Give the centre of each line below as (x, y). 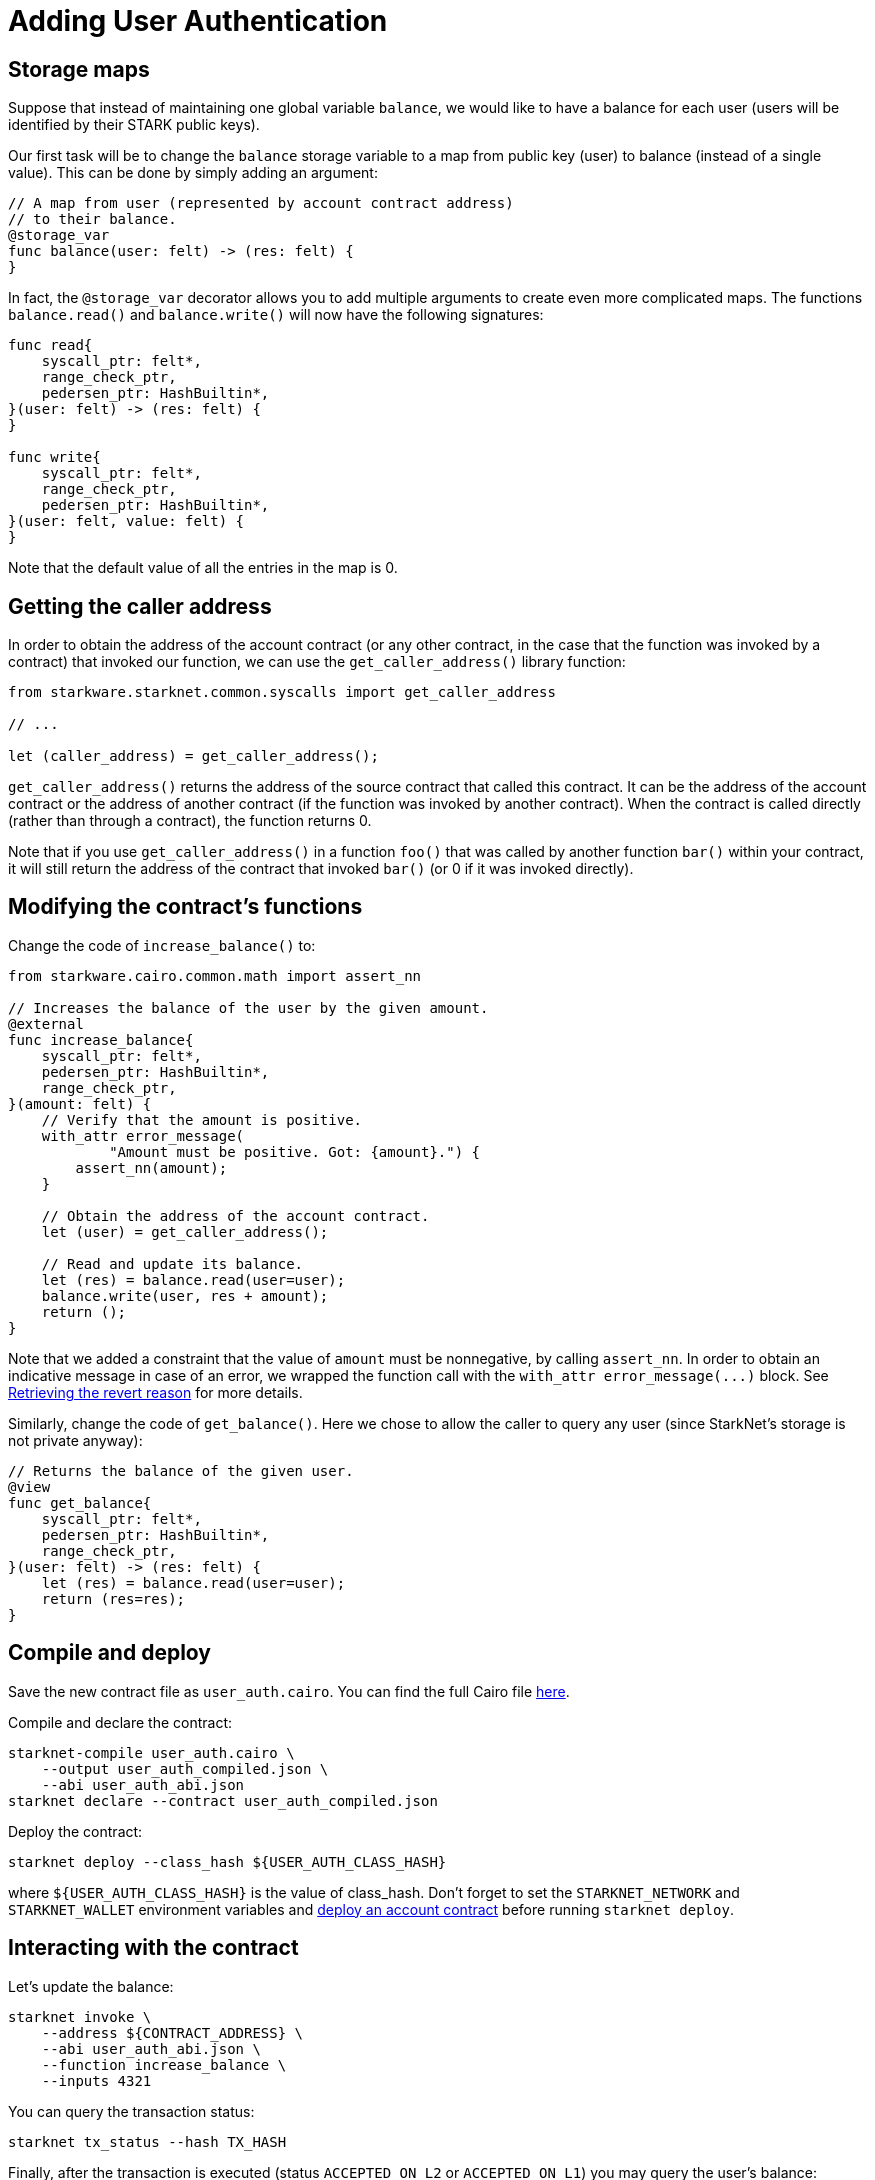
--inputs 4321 (96, 2080)
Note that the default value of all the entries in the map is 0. (203, 568)
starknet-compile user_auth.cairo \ (151, 1752)
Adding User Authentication (198, 21)
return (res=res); (113, 1598)
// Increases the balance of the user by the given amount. (248, 1007)
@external (46, 1023)
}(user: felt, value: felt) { (126, 521)
